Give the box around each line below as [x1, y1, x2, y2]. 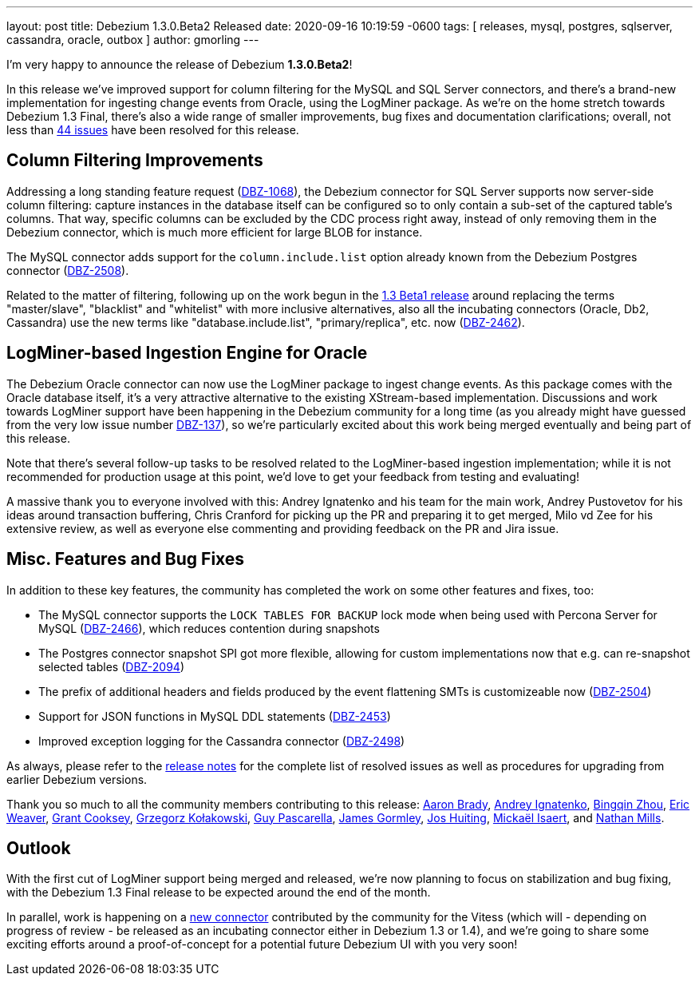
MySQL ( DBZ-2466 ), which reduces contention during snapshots [38, 621, 380, 635]
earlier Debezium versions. [6, 772, 148, 786]
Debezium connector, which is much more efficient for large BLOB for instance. [6, 225, 423, 239]
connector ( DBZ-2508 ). [6, 263, 129, 277]
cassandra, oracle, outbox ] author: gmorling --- [6, 33, 259, 46]
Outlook [6, 837, 71, 858]
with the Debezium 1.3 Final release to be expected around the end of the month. [6, 885, 431, 900]
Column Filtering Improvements [6, 150, 263, 171]
